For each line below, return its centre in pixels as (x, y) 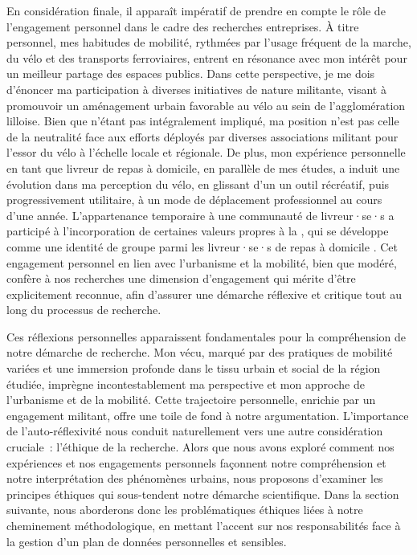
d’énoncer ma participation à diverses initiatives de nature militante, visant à (196, 89)
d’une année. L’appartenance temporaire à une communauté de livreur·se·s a (200, 215)
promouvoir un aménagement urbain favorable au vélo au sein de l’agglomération (206, 105)
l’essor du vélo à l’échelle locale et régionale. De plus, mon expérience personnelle (206, 152)
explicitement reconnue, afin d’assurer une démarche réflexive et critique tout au (204, 294)
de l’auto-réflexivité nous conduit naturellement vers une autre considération (195, 431)
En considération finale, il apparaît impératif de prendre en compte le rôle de (196, 10)
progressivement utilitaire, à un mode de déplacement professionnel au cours (194, 200)
